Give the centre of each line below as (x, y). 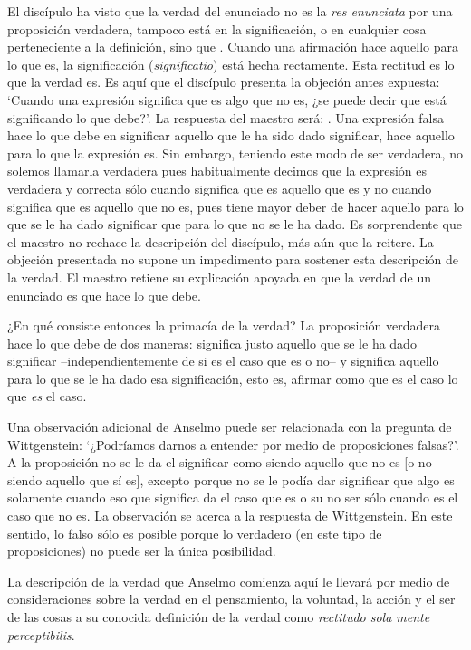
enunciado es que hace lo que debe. (104, 295)
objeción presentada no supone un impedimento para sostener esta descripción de (233, 259)
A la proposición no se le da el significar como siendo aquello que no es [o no (220, 462)
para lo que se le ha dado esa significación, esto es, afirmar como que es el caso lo (233, 378)
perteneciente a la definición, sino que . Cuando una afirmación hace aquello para (233, 47)
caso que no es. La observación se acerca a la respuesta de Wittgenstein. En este (230, 516)
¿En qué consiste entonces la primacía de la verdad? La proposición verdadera (224, 325)
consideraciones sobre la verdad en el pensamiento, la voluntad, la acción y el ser (231, 599)
